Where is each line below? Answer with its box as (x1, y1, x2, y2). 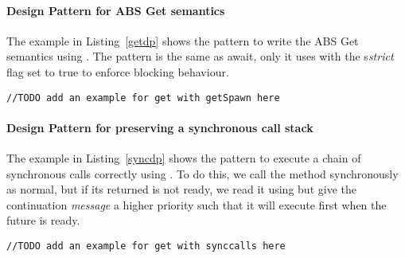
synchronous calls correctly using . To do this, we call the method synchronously (6, 165, 399, 182)
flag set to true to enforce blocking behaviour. (6, 63, 229, 80)
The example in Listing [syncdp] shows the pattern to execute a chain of (6, 150, 361, 166)
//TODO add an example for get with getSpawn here (6, 92, 280, 104)
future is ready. (6, 212, 80, 229)
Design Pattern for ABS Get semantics (6, 2, 225, 18)
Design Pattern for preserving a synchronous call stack (6, 119, 313, 135)
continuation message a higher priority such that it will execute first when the (6, 196, 387, 213)
